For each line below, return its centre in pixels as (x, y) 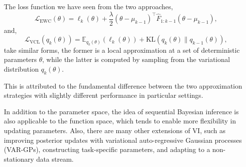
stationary (19, 159)
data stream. (55, 159)
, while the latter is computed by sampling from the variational (136, 59)
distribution (21, 68)
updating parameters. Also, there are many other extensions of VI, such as (115, 130)
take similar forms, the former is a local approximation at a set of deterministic (122, 50)
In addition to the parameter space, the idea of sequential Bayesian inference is (121, 111)
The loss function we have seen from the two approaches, (89, 6)
